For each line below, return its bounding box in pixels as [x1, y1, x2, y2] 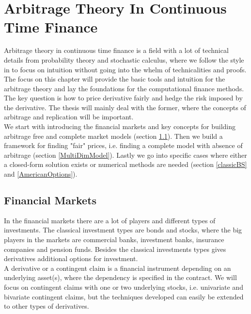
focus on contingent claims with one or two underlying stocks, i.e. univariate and [4, 281, 243, 292]
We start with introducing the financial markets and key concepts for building [4, 121, 235, 132]
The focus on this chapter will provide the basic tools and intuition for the [4, 74, 225, 84]
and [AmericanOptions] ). [4, 169, 78, 179]
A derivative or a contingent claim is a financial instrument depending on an [4, 263, 231, 273]
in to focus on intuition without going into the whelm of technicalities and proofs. [4, 64, 247, 74]
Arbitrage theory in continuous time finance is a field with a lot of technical [4, 45, 229, 55]
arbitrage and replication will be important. [4, 112, 134, 122]
